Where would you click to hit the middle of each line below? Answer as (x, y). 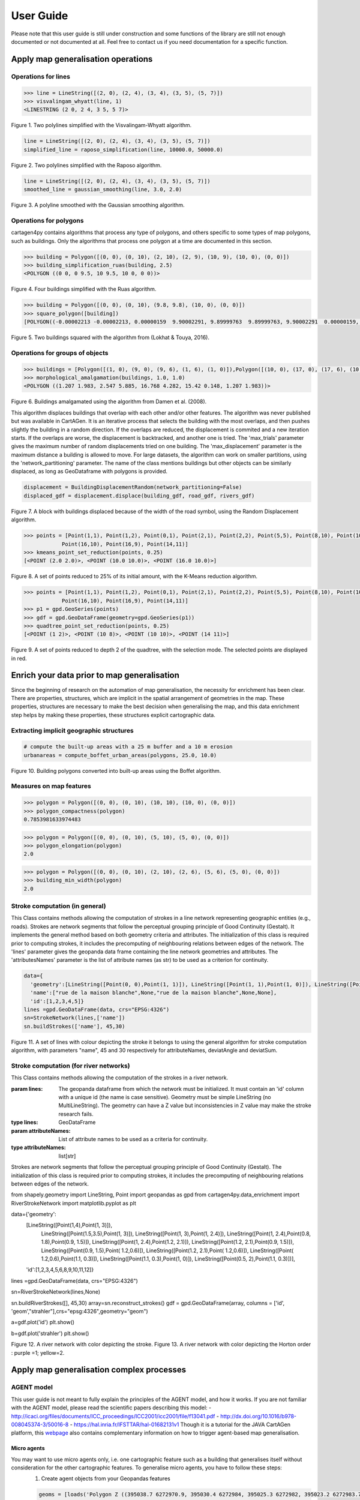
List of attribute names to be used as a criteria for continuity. (133, 1139)
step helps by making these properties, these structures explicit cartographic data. (113, 715)
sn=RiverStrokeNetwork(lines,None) (56, 1292)
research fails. (76, 1114)
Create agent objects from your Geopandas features (106, 1478)
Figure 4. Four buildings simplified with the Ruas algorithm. (84, 289)
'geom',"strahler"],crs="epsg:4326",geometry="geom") (79, 1311)
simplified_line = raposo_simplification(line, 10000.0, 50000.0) (123, 149)
